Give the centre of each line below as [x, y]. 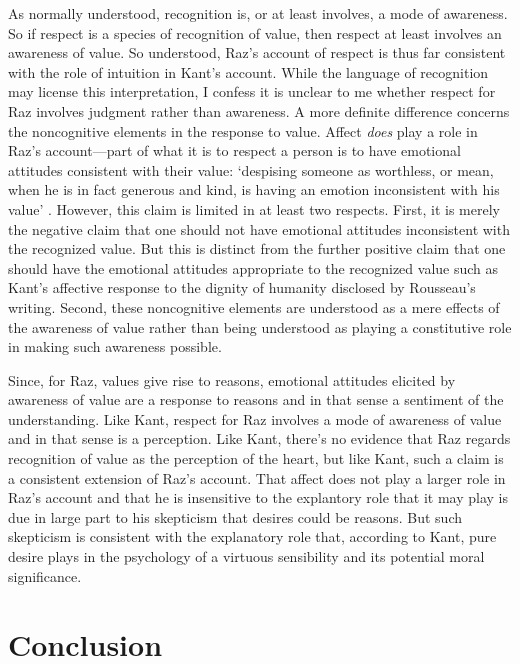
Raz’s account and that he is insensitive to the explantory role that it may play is [258, 497]
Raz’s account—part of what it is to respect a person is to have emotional [234, 150]
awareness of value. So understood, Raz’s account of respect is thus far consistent [257, 52]
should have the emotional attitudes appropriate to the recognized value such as [253, 267]
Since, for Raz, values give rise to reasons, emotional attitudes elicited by [232, 379]
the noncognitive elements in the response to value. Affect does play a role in [243, 130]
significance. [45, 575]
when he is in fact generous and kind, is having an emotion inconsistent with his [254, 189]
